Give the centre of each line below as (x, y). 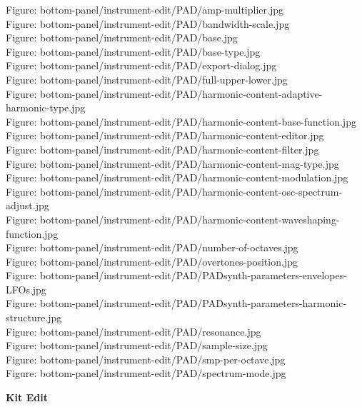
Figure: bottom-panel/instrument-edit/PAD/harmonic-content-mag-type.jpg (172, 163)
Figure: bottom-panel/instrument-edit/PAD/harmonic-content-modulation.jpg (177, 177)
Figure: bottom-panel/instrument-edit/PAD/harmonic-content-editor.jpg (165, 135)
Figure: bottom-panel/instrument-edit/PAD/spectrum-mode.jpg (146, 373)
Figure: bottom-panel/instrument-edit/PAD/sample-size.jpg (137, 345)
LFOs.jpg (26, 289)
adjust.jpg (27, 205)
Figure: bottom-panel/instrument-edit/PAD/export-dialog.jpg (141, 65)
